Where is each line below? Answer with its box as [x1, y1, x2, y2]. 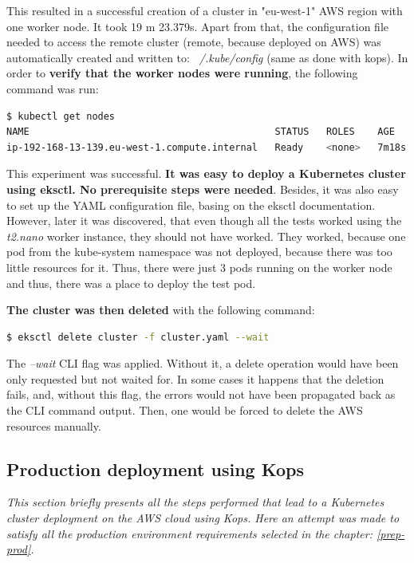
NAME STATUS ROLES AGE [6, 126, 395, 138]
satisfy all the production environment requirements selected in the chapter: [6, 525, 373, 541]
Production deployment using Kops [6, 456, 304, 481]
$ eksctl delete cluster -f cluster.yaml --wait [6, 331, 270, 343]
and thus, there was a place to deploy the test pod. [6, 274, 256, 291]
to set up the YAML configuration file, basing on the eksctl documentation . [6, 196, 376, 213]
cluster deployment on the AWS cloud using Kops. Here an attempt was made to [6, 510, 400, 526]
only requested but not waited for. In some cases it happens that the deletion [6, 370, 384, 387]
